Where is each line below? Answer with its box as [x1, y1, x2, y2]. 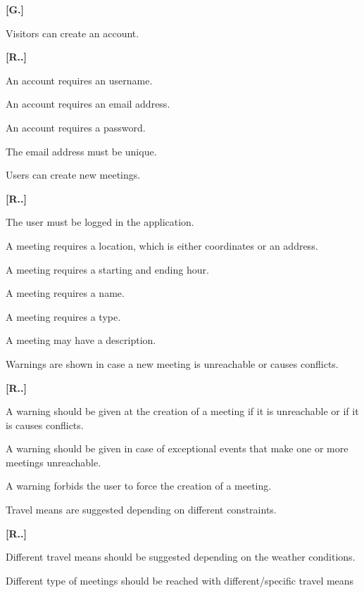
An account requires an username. [6, 72, 153, 87]
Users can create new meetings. [6, 167, 141, 182]
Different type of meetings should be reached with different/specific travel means [6, 573, 354, 587]
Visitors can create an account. [6, 25, 139, 40]
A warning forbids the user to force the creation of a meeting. [6, 478, 272, 493]
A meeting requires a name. [6, 286, 125, 300]
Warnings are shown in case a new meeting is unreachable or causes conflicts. [6, 356, 339, 371]
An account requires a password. [6, 120, 146, 134]
